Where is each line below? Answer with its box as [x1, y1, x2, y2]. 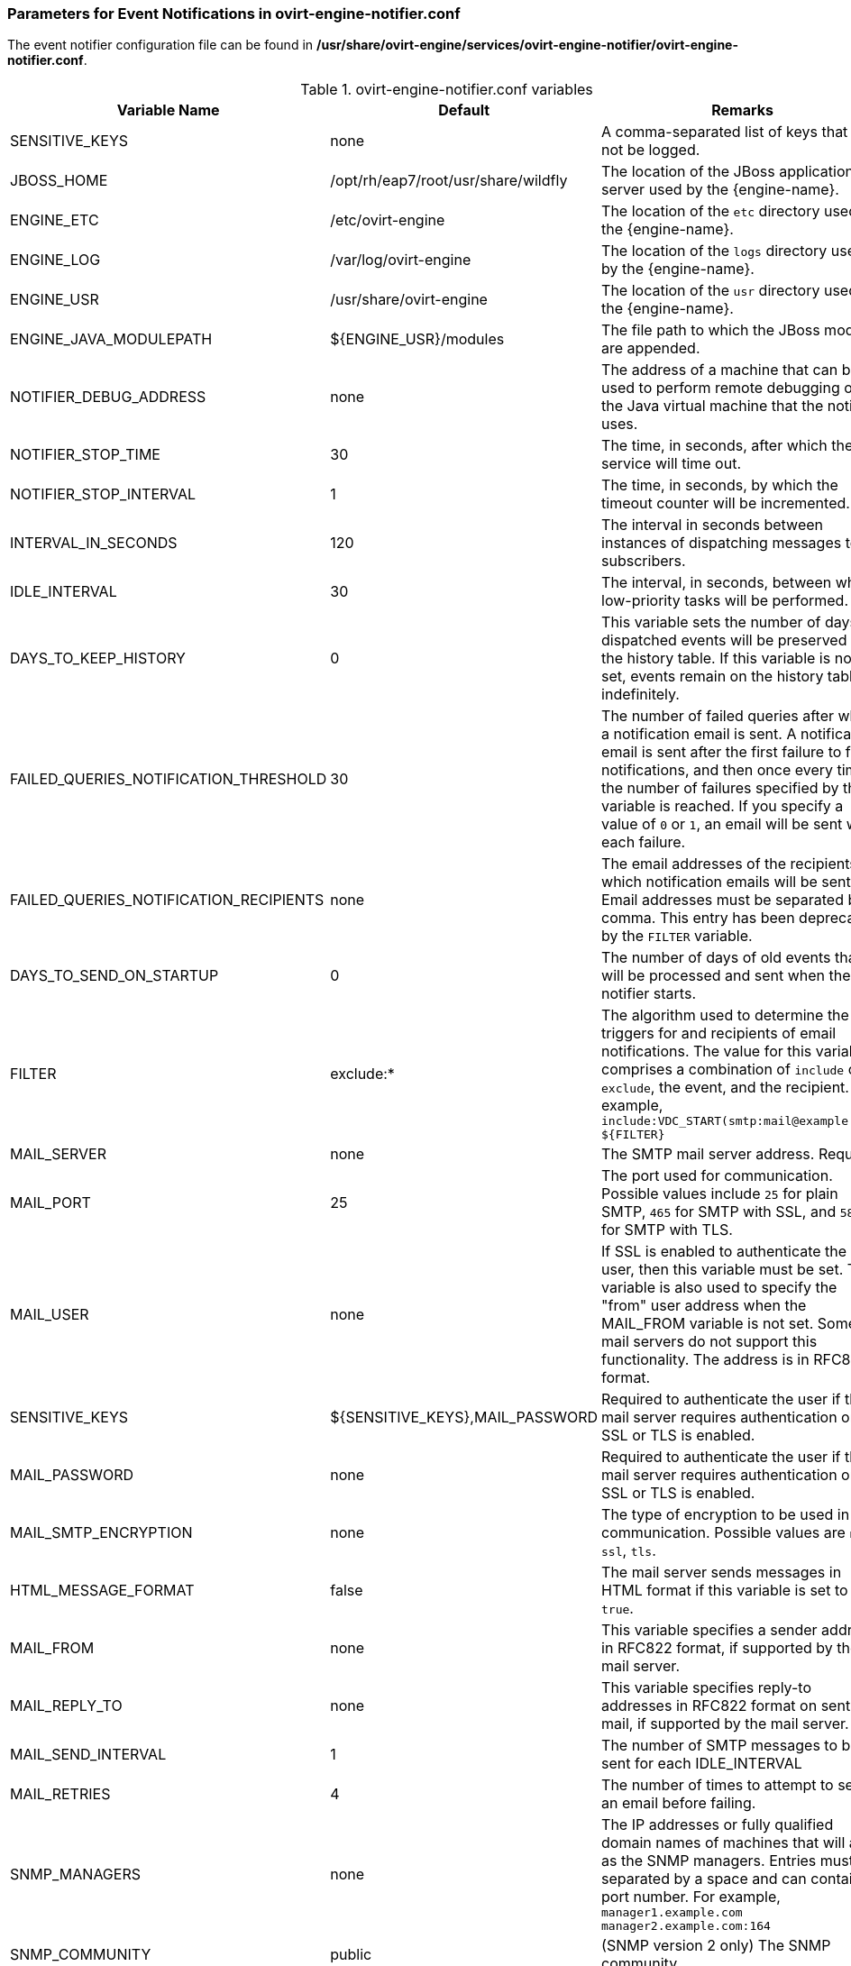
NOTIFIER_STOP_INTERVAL [10, 485, 197, 504]
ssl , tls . [601, 1541, 656, 1560]
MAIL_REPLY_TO [10, 1696, 123, 1715]
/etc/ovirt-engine [330, 211, 445, 230]
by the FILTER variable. [601, 927, 753, 946]
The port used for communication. [601, 1166, 833, 1185]
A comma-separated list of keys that [601, 123, 848, 142]
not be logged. [601, 141, 700, 160]
